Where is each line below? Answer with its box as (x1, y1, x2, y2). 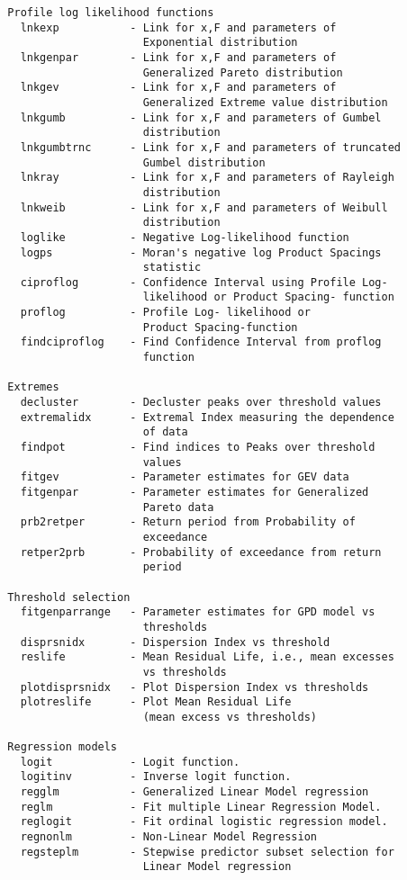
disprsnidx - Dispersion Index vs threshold (20, 635, 330, 649)
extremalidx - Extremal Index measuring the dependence (20, 410, 394, 424)
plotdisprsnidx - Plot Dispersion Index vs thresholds (20, 680, 369, 694)
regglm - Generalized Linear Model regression (20, 786, 369, 799)
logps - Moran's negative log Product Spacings (20, 246, 382, 259)
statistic (142, 261, 202, 274)
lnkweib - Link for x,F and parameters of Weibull (20, 201, 388, 214)
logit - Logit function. (20, 755, 240, 768)
